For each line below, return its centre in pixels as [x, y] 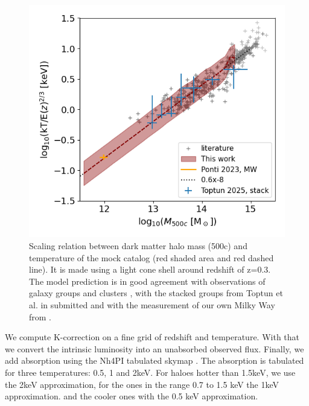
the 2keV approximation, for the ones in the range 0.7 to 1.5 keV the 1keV [142, 384]
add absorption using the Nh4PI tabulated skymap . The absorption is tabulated [154, 360]
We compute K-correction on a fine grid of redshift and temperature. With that [152, 337]
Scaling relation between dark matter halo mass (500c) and [138, 246]
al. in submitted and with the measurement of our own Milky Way [152, 305]
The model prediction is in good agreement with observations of [147, 281]
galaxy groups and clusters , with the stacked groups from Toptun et [156, 293]
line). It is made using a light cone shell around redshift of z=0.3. [150, 269]
